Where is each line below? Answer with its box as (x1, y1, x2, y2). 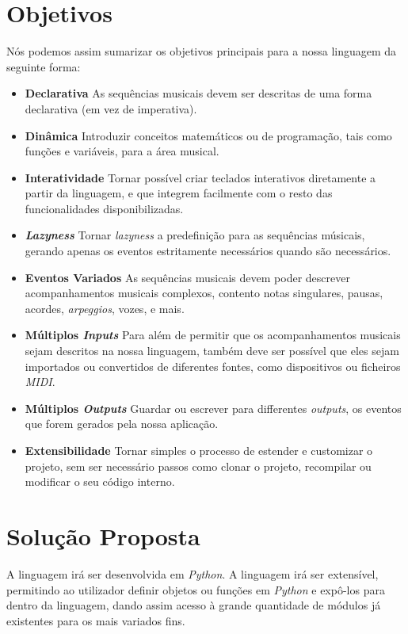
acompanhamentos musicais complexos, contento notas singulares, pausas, (25, 285, 383, 301)
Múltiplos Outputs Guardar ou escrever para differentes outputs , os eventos (25, 399, 402, 416)
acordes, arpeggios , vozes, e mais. (25, 300, 185, 316)
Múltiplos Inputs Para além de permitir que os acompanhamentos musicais (25, 327, 401, 343)
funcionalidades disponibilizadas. (25, 200, 184, 216)
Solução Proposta (6, 519, 200, 552)
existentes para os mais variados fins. (6, 612, 185, 628)
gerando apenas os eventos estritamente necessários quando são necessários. (25, 243, 391, 259)
